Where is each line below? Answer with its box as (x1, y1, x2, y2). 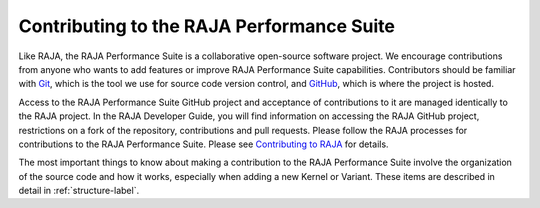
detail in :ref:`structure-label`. (18, 185, 140, 197)
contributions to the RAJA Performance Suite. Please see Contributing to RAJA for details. (18, 138, 389, 150)
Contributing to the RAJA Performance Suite (18, 15, 395, 37)
